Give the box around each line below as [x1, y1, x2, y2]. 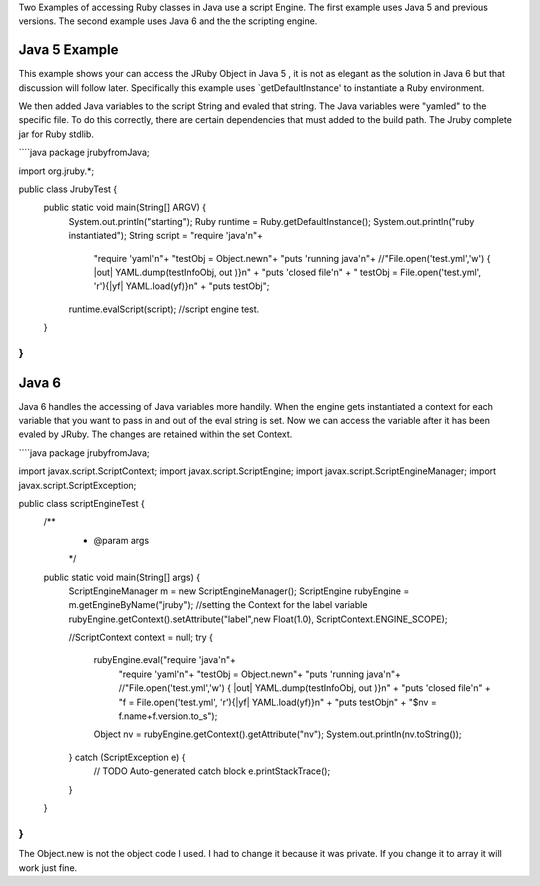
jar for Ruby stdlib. [18, 128, 95, 140]
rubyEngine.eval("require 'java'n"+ [93, 654, 237, 666]
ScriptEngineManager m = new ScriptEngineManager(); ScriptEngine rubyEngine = [68, 585, 410, 597]
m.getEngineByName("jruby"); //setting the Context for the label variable [68, 599, 368, 611]
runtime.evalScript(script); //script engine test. [68, 303, 260, 315]
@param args [93, 534, 150, 546]
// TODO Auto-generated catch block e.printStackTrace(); [93, 765, 331, 777]
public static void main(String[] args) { [43, 571, 200, 583]
